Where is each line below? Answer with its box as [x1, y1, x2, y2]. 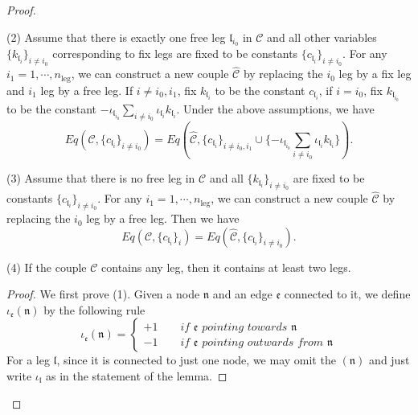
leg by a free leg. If [40, 81, 133, 98]
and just [369, 351, 410, 368]
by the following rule [43, 301, 145, 318]
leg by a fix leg [338, 65, 412, 82]
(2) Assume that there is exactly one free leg [6, 28, 226, 45]
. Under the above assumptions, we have [176, 100, 375, 117]
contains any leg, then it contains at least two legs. [101, 258, 351, 275]
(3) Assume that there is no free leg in [6, 170, 195, 187]
